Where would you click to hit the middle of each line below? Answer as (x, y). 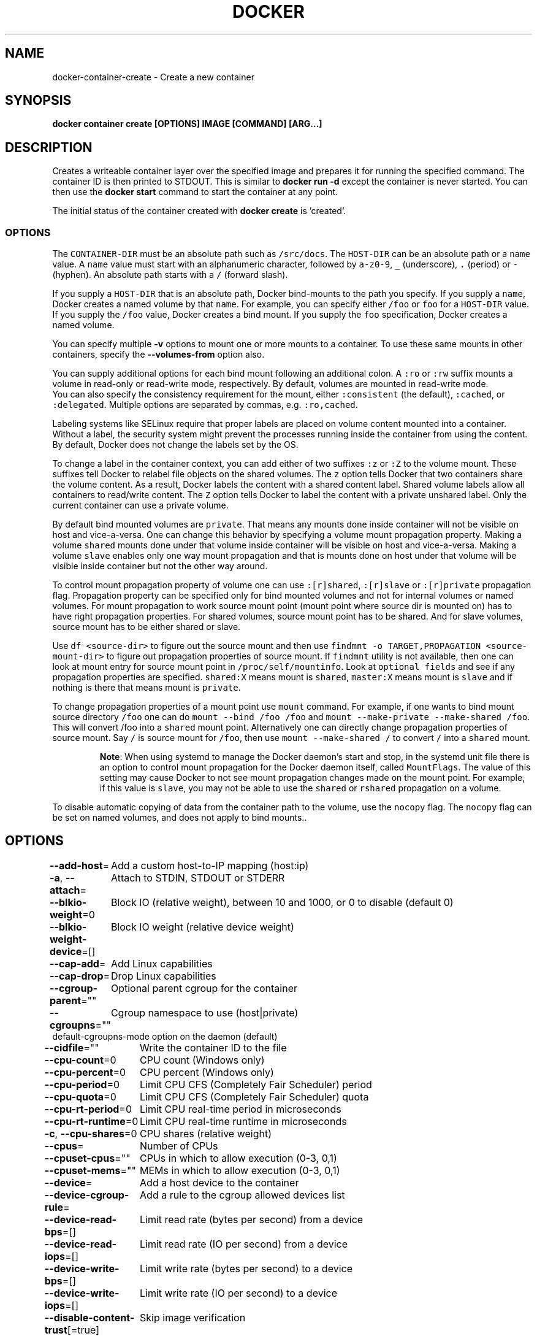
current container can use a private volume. (140, 505)
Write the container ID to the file (213, 1047)
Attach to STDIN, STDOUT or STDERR (198, 877)
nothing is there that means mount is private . (147, 688)
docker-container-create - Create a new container (153, 77)
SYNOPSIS (38, 101)
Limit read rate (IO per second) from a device (244, 1244)
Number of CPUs (179, 1146)
